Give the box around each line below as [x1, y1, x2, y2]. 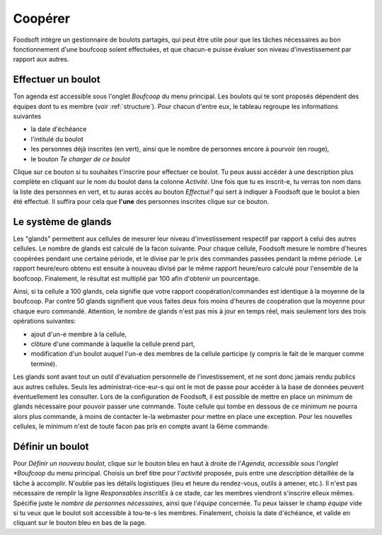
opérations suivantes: [13, 317, 76, 326]
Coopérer [13, 11, 71, 26]
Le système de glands [13, 216, 112, 228]
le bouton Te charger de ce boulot [30, 154, 130, 163]
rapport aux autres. [13, 55, 69, 64]
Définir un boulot [13, 440, 89, 452]
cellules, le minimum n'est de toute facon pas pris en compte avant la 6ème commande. [13, 422, 270, 431]
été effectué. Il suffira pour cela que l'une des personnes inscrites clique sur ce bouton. [13, 197, 270, 206]
